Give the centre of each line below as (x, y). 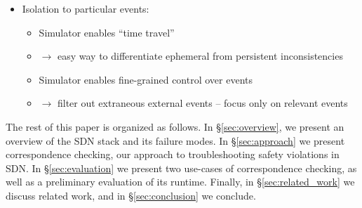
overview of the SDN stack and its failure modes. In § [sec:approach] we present (175, 140)
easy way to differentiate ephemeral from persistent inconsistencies (200, 56)
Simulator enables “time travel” (107, 32)
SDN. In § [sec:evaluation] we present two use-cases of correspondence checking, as (181, 168)
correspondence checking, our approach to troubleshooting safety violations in (173, 154)
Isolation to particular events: (86, 8)
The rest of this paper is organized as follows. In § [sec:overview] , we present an (175, 126)
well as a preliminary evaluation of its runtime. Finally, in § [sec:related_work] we (180, 182)
